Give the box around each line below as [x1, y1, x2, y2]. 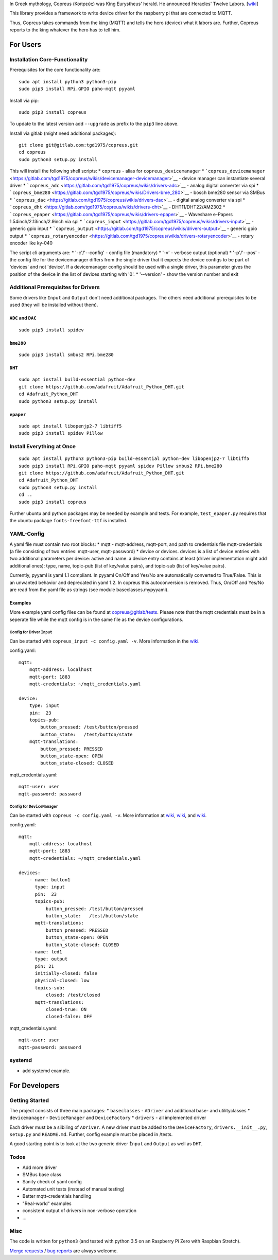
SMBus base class [22, 1171, 62, 1178]
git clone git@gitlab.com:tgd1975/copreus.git [19, 142, 138, 148]
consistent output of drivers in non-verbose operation [22, 1207, 136, 1214]
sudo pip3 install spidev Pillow [19, 430, 103, 436]
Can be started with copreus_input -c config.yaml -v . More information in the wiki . [9, 638, 200, 644]
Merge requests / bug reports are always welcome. [9, 1248, 118, 1254]
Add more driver [22, 1164, 57, 1170]
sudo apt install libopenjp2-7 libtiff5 [19, 423, 122, 429]
